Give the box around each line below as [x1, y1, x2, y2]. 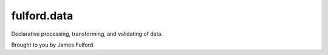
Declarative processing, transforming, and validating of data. [11, 30, 163, 37]
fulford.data [11, 9, 73, 22]
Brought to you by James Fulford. [11, 41, 95, 48]
